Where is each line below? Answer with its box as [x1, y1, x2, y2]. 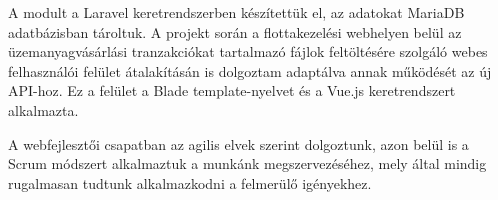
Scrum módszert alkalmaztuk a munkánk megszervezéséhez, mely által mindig [8, 153, 487, 174]
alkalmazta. [8, 99, 79, 120]
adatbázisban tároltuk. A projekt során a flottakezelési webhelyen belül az [8, 21, 462, 42]
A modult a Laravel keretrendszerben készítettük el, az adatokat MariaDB [8, 2, 465, 22]
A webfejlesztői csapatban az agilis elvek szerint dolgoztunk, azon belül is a [8, 133, 469, 154]
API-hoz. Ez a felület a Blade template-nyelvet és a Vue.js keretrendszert [8, 80, 456, 101]
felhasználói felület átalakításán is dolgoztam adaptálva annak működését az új [8, 60, 492, 81]
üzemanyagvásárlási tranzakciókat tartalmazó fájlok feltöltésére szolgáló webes [8, 41, 488, 62]
